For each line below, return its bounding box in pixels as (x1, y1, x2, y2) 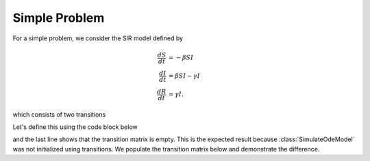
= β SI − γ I (168, 72, 200, 80)
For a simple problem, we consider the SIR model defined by (12, 34, 184, 42)
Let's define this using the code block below (12, 123, 138, 131)
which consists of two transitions (12, 110, 106, 119)
